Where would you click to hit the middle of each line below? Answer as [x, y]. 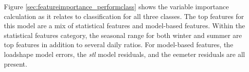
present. [16, 63]
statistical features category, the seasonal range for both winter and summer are [123, 35]
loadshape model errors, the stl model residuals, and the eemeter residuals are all [124, 54]
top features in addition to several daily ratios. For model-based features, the [119, 45]
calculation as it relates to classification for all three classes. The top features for [124, 16]
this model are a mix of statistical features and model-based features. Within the [124, 26]
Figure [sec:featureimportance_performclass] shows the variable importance [116, 6]
